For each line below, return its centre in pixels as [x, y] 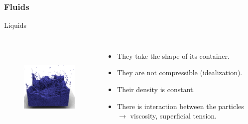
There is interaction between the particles [181, 106]
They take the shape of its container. [173, 56]
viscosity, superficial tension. [174, 116]
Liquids [15, 25]
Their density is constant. [156, 89]
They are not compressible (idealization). [180, 72]
